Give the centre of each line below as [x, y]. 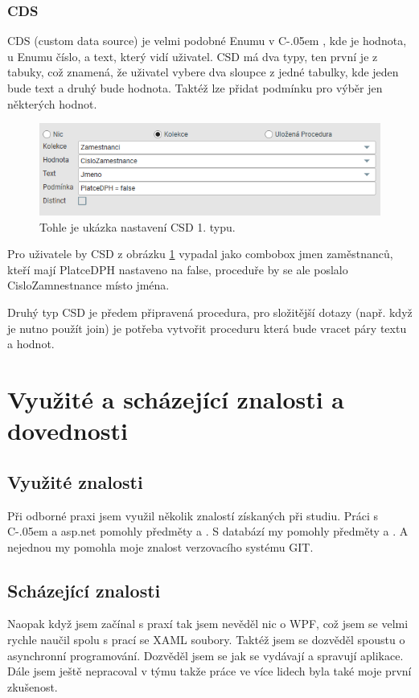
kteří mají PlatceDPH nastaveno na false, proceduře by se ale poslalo [178, 269]
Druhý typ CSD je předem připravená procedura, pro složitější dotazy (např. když [210, 312]
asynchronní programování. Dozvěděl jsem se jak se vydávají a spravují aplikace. [205, 655]
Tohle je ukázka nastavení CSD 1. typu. [138, 226]
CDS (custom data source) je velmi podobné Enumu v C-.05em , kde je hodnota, [207, 41]
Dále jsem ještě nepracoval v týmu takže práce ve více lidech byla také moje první [209, 671]
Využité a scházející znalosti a [176, 398]
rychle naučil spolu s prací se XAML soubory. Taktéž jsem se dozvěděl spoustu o [206, 640]
